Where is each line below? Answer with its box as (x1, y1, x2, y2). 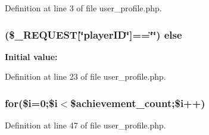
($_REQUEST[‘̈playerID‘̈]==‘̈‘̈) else (5, 27, 182, 42)
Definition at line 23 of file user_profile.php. (5, 70, 166, 83)
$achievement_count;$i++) (70, 95, 205, 110)
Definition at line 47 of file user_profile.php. (5, 119, 166, 131)
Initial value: (5, 50, 58, 62)
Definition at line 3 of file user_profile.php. (5, 2, 162, 14)
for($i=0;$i (5, 95, 58, 110)
